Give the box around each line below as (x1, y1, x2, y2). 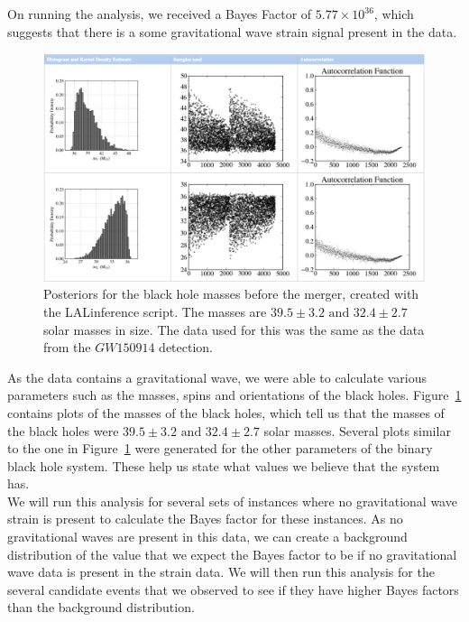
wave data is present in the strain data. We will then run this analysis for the (7, 562, 435, 581)
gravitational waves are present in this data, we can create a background (7, 527, 408, 546)
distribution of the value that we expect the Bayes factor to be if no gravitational (7, 544, 457, 563)
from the (43, 338, 91, 357)
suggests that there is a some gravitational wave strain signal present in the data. (7, 22, 457, 41)
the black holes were (7, 421, 119, 440)
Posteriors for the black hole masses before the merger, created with (43, 284, 419, 303)
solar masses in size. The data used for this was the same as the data (43, 320, 425, 339)
